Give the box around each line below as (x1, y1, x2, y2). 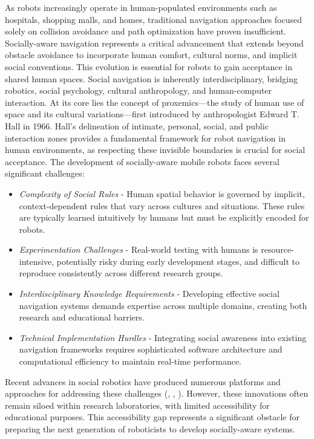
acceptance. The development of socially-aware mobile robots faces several (5, 155, 280, 167)
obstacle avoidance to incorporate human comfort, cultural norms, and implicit (5, 48, 298, 61)
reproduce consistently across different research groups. (19, 267, 223, 279)
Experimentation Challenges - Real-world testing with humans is (19, 243, 258, 256)
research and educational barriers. (19, 311, 145, 324)
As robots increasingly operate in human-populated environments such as (5, 1, 277, 13)
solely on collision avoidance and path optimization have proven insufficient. (5, 25, 287, 37)
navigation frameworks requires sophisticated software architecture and (19, 343, 283, 356)
